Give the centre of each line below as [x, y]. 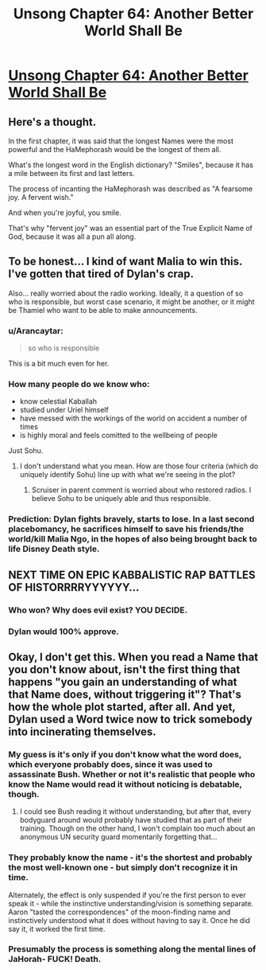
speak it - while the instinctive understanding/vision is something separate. [131, 903]
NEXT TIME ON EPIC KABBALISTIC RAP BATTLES [132, 575]
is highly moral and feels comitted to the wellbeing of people [119, 436]
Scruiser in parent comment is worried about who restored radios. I [141, 490]
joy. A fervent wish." [41, 197]
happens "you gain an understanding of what [123, 682]
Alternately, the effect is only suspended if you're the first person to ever [127, 895]
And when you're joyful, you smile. [65, 213]
